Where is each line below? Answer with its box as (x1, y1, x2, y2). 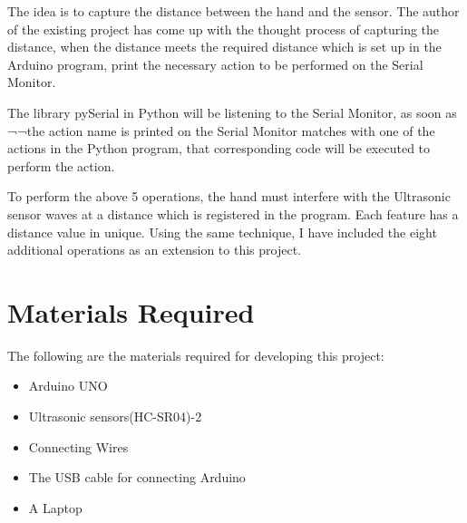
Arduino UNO (28, 376, 108, 395)
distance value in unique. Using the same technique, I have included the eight (7, 222, 437, 241)
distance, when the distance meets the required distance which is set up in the (7, 37, 442, 56)
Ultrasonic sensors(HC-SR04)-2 (28, 407, 202, 426)
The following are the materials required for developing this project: (7, 345, 384, 364)
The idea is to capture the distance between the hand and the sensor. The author (7, 2, 460, 20)
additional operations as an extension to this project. (7, 240, 301, 259)
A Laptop (28, 498, 83, 517)
